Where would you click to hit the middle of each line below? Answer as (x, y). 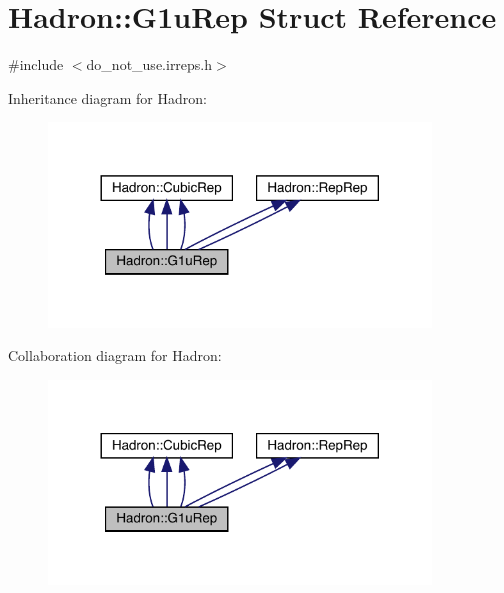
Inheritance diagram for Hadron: (107, 97)
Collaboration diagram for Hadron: (115, 355)
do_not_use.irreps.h (149, 64)
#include (36, 64)
